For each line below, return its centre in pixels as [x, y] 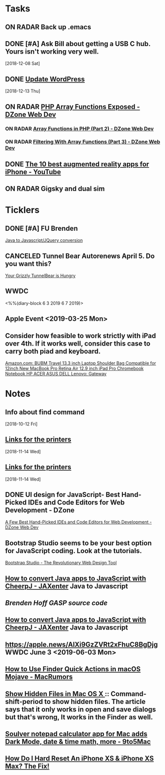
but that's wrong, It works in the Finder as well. [79, 717]
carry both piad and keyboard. [53, 351]
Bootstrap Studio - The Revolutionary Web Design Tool [61, 563]
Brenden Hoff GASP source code [56, 603]
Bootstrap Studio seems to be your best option [79, 543]
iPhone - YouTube [33, 172]
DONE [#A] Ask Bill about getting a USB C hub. [78, 43]
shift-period [24, 701]
